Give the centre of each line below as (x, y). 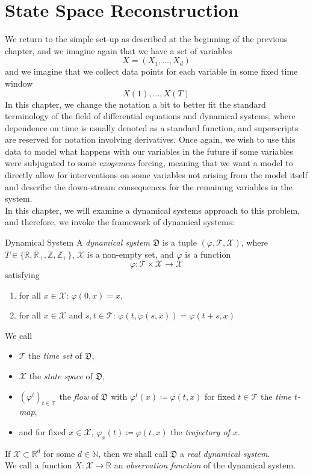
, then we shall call (133, 453)
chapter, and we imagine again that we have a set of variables (119, 50)
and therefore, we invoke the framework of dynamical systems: (120, 222)
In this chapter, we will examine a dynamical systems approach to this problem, (153, 210)
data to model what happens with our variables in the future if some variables (149, 151)
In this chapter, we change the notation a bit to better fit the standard (135, 104)
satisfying (22, 275)
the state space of (61, 376)
